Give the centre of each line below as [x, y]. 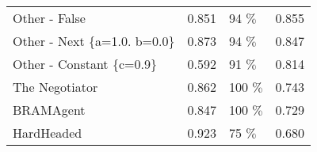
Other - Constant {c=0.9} [85, 64]
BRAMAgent [49, 110]
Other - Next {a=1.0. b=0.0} [94, 41]
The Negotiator [55, 87]
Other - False [49, 18]
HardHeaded [48, 133]
